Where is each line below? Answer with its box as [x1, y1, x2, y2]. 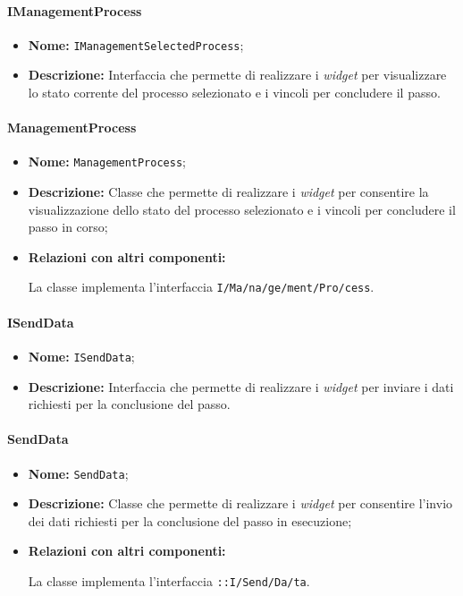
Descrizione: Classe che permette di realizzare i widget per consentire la [28, 183, 429, 201]
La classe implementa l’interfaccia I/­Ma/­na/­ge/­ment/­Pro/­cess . [28, 277, 375, 296]
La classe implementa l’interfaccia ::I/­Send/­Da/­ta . [28, 572, 310, 590]
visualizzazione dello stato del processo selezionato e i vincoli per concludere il [28, 200, 456, 218]
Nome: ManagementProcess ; [28, 152, 186, 171]
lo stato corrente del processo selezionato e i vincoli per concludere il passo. [28, 83, 441, 102]
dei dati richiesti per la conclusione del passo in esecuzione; [28, 511, 352, 530]
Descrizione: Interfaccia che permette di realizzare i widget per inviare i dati [28, 377, 454, 396]
